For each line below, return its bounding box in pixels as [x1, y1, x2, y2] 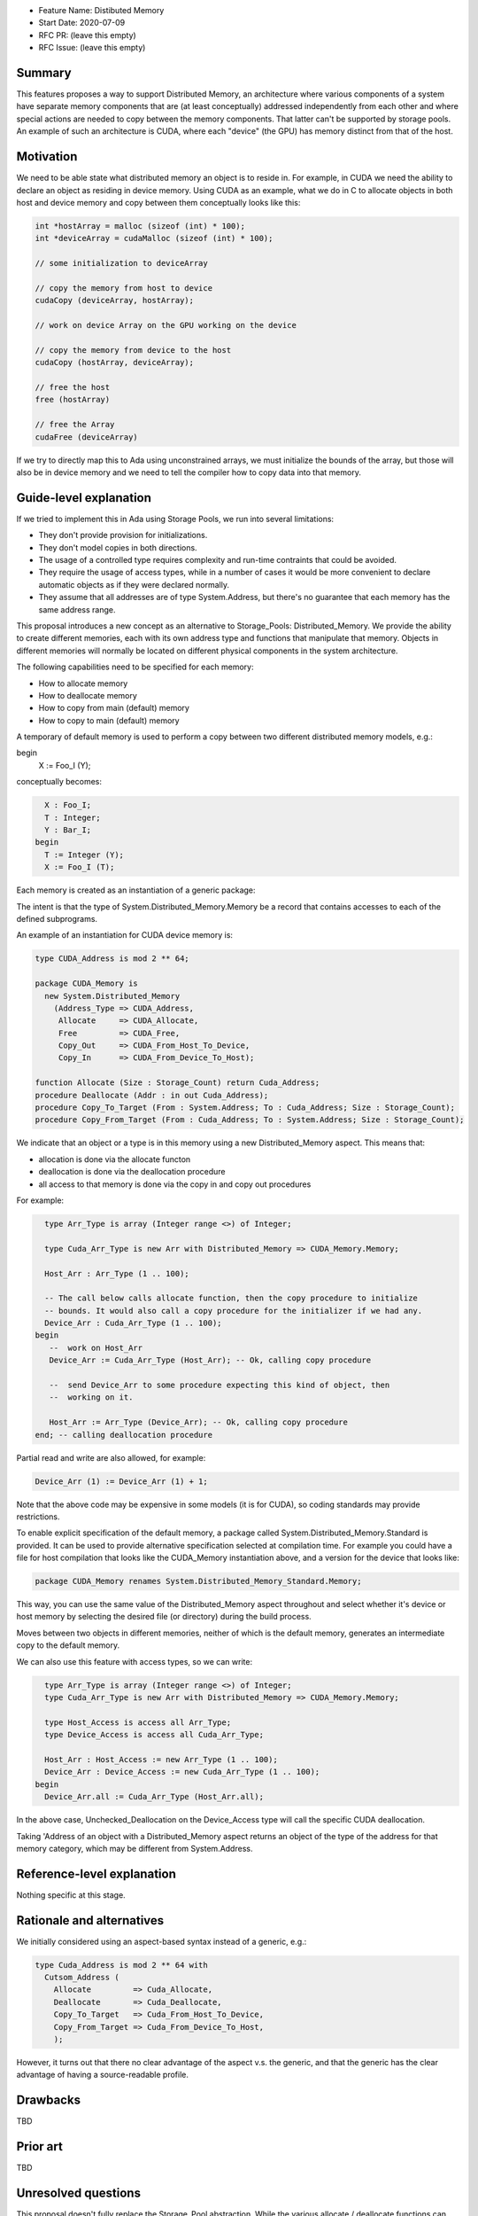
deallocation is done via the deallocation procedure [38, 1167, 226, 1177]
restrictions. [16, 1511, 61, 1522]
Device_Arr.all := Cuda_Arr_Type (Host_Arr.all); [44, 1791, 265, 1802]
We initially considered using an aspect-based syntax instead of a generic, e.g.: [16, 1936, 307, 1947]
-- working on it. [49, 1393, 134, 1402]
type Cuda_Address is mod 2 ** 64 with [35, 1960, 208, 1970]
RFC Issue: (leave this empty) [38, 43, 146, 53]
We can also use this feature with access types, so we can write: [16, 1656, 252, 1666]
